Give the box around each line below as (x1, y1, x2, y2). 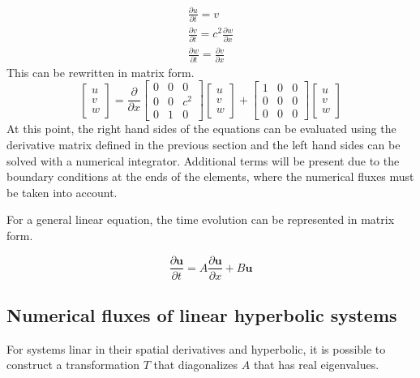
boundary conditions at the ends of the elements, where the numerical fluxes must (6, 168, 414, 185)
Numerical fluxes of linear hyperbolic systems (6, 302, 397, 327)
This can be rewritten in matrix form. (6, 63, 195, 80)
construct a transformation (6, 356, 140, 373)
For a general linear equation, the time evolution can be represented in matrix (6, 211, 395, 228)
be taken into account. (6, 183, 118, 200)
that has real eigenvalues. (253, 356, 379, 373)
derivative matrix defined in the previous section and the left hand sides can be (6, 135, 401, 152)
